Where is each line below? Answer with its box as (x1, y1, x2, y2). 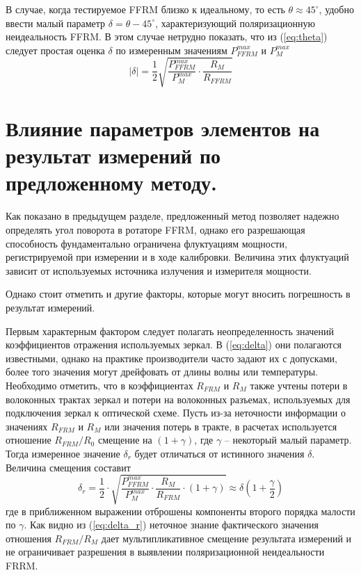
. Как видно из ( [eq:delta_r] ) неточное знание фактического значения (24, 517, 319, 532)
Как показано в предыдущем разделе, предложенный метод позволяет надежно (6, 209, 339, 223)
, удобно (319, 2, 354, 16)
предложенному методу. (6, 168, 218, 197)
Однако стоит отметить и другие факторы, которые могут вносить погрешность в (6, 286, 351, 301)
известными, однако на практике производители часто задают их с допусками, (6, 350, 337, 365)
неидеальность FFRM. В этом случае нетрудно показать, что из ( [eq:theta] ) (6, 29, 328, 44)
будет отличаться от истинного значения (134, 446, 305, 460)
